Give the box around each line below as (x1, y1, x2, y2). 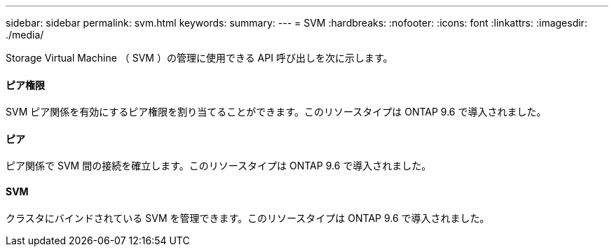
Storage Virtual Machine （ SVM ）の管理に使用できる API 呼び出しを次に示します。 (6, 52, 393, 64)
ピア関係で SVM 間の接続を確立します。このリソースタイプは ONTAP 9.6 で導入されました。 (6, 160, 432, 172)
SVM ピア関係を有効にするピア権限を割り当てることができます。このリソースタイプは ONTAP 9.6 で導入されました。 (6, 106, 547, 118)
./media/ (6, 29, 44, 41)
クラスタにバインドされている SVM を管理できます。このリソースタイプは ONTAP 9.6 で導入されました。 (6, 211, 490, 224)
